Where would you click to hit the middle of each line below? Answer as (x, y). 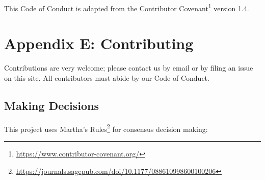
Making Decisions (51, 105)
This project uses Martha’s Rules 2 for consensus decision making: (106, 128)
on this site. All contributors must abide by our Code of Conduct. (107, 77)
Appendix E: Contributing (99, 43)
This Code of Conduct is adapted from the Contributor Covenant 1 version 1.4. (127, 7)
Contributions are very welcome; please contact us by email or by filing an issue (129, 68)
